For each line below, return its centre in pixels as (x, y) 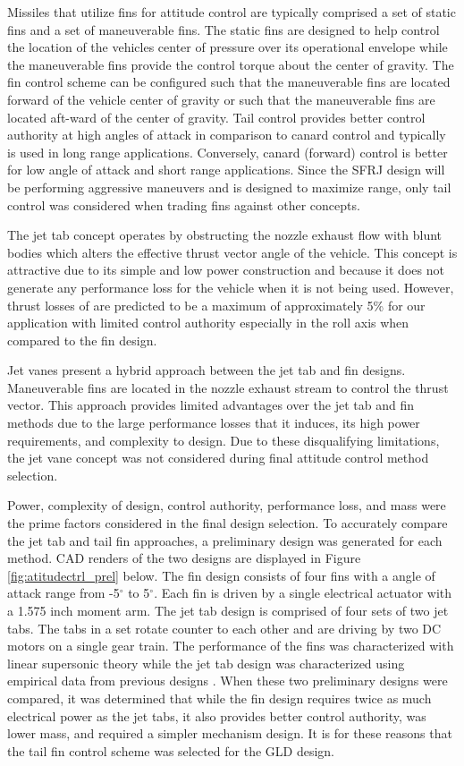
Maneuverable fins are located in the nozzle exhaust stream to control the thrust (228, 387)
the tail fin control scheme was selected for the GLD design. (171, 750)
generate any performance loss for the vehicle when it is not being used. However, (231, 287)
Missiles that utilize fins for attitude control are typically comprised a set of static (232, 12)
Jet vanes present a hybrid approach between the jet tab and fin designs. (207, 370)
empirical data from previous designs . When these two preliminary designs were (228, 681)
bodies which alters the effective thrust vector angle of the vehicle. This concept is (232, 252)
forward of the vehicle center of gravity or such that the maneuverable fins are (221, 99)
